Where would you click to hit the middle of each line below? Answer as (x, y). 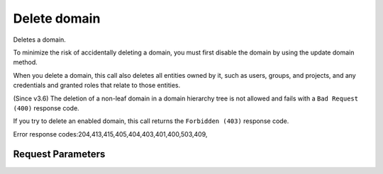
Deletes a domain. (40, 40)
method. (26, 62)
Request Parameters (59, 155)
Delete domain (57, 18)
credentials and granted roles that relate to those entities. (97, 86)
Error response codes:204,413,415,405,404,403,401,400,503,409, (110, 134)
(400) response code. (46, 108)
